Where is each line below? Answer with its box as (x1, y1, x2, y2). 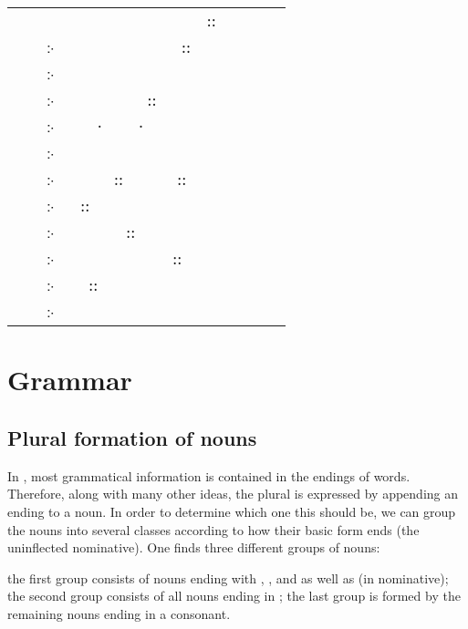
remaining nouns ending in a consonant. (7, 603, 231, 623)
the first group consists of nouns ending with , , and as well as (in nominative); (7, 568, 449, 587)
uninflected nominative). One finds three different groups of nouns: (7, 538, 380, 557)
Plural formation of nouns (7, 423, 257, 451)
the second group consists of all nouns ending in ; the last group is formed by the (7, 586, 461, 605)
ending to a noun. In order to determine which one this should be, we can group (7, 501, 456, 521)
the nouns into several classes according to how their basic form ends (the (7, 520, 420, 539)
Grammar (7, 361, 132, 398)
